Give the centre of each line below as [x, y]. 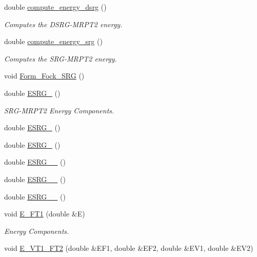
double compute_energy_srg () [53, 41]
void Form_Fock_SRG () [44, 76]
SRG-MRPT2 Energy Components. [59, 110]
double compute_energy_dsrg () [55, 7]
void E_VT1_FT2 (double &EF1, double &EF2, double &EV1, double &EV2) [129, 248]
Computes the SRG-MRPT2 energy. [61, 58]
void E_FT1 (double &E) [45, 214]
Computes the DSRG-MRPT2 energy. [63, 24]
